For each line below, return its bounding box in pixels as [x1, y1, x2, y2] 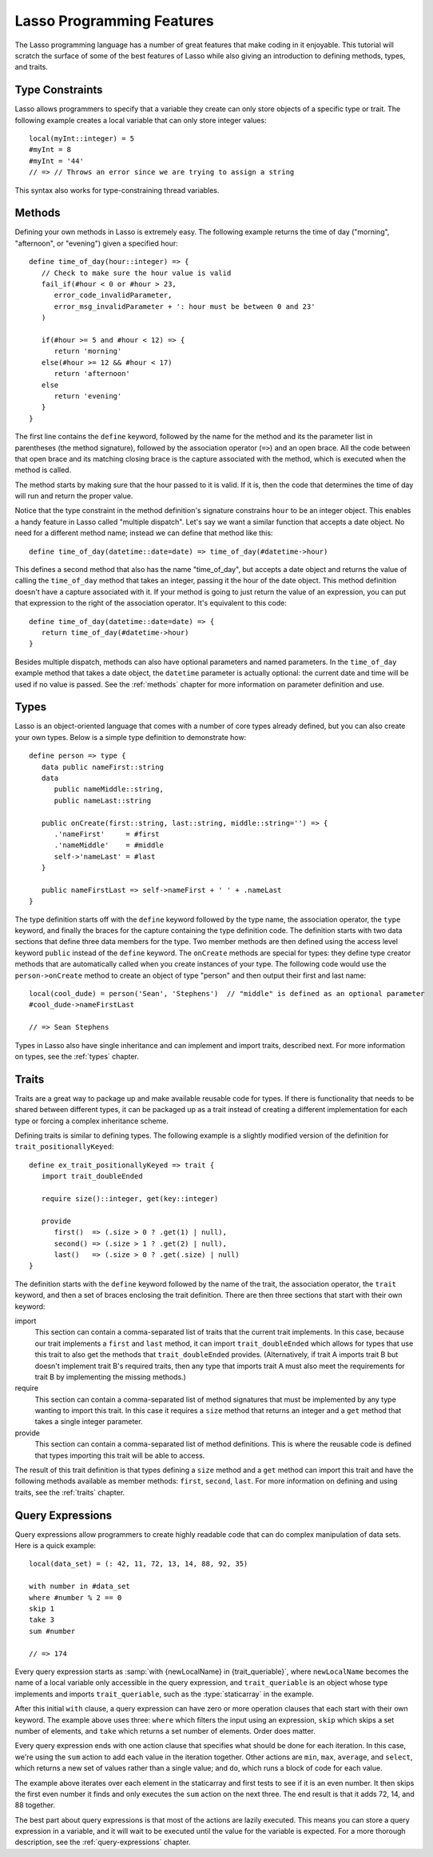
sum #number [29, 1627, 76, 1635]
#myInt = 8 [29, 145, 72, 154]
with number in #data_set [29, 1582, 131, 1591]
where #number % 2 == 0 [29, 1593, 122, 1602]
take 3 [29, 1615, 55, 1624]
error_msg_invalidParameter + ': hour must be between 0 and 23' [54, 302, 316, 311]
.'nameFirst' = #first [54, 829, 160, 838]
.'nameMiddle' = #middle [54, 841, 164, 850]
